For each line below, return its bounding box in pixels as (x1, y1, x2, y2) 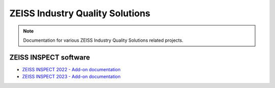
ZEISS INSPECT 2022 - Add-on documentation (22, 66, 121, 72)
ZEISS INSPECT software (9, 53, 90, 62)
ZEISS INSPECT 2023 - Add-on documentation (22, 74, 121, 80)
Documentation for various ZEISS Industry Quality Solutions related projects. (23, 37, 183, 43)
